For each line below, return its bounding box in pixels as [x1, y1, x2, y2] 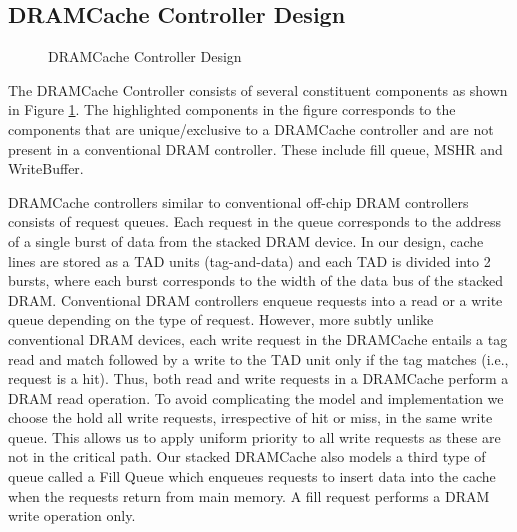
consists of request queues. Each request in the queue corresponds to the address [8, 211, 502, 232]
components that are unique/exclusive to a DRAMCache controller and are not [8, 118, 494, 139]
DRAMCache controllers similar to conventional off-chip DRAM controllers [8, 191, 469, 212]
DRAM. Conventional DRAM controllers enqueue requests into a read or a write [8, 289, 503, 310]
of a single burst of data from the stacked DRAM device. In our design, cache [8, 230, 484, 251]
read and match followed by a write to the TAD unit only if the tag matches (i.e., [8, 348, 509, 369]
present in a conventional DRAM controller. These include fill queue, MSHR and [8, 138, 503, 159]
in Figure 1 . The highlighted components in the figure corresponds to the [8, 99, 456, 120]
